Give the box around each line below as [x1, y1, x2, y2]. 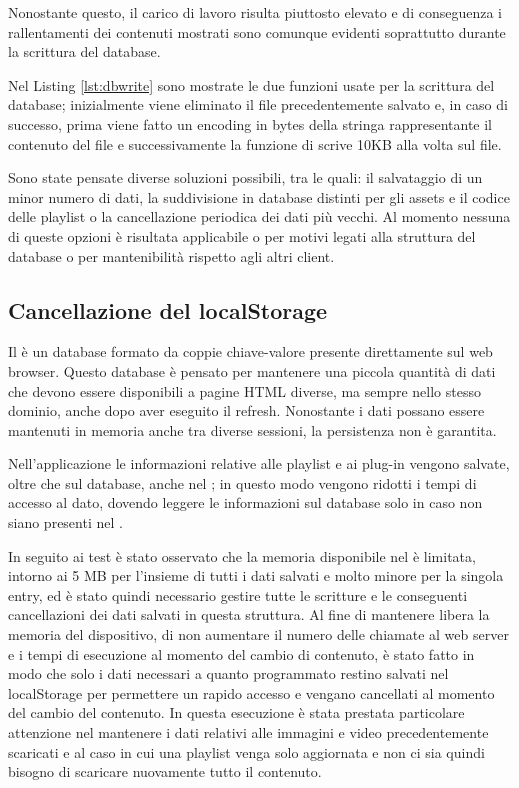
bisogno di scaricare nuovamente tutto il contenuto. [8, 761, 322, 782]
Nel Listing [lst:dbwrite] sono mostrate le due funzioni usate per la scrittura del [8, 74, 495, 95]
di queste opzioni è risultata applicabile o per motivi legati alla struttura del [8, 225, 476, 246]
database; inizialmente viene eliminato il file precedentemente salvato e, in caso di [8, 94, 508, 115]
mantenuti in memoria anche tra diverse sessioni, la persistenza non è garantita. [8, 419, 497, 440]
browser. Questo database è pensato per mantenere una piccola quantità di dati [8, 360, 496, 381]
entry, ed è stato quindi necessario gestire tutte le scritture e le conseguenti [8, 584, 468, 605]
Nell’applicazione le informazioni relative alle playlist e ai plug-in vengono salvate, [8, 453, 510, 474]
